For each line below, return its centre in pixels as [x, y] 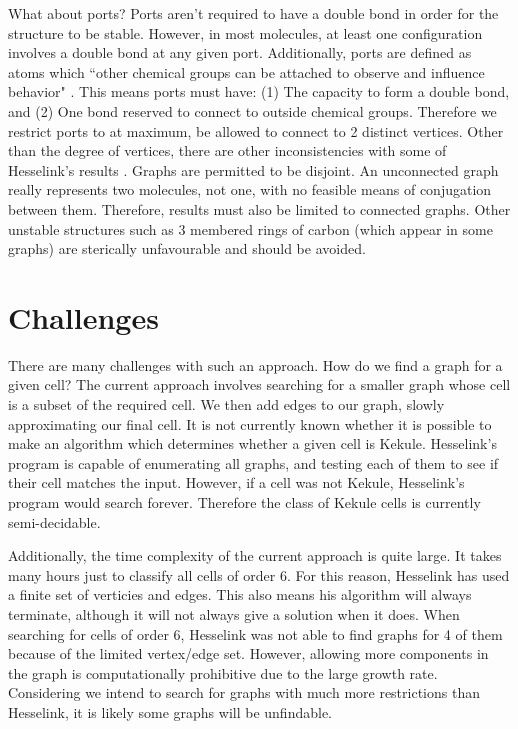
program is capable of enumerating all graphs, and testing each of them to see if [253, 462]
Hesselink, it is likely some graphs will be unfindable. [170, 711]
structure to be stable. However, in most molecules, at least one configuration [245, 32]
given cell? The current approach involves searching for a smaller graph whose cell [259, 384]
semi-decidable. [54, 521]
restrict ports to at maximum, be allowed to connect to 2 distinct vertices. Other [256, 130]
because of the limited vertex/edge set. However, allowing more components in [248, 653]
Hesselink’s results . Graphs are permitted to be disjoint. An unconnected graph [253, 169]
